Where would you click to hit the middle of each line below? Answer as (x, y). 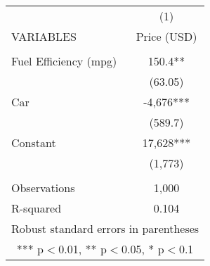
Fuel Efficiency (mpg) (64, 61)
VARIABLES (44, 36)
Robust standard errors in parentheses (105, 228)
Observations (43, 188)
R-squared (37, 208)
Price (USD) (166, 36)
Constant (34, 142)
